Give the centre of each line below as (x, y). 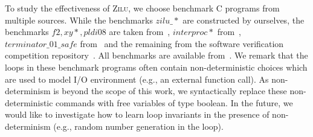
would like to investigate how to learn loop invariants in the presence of (137, 114)
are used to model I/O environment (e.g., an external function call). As (137, 79)
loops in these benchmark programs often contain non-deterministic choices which (156, 67)
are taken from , (140, 32)
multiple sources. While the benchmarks (79, 20)
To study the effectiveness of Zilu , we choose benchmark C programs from (142, 8)
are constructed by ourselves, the (244, 20)
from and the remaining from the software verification (182, 43)
